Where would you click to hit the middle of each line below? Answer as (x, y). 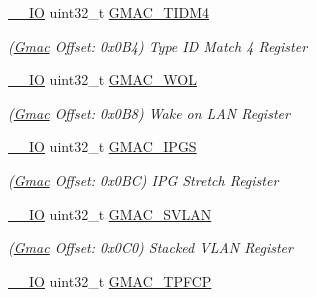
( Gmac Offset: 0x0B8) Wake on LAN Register (149, 112)
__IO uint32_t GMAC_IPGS (102, 146)
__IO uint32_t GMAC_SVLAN (110, 213)
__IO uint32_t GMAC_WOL (102, 79)
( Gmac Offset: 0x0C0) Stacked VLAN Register (150, 247)
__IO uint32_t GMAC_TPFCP (110, 280)
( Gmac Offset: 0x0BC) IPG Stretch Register (143, 179)
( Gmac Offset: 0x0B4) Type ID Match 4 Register (158, 45)
